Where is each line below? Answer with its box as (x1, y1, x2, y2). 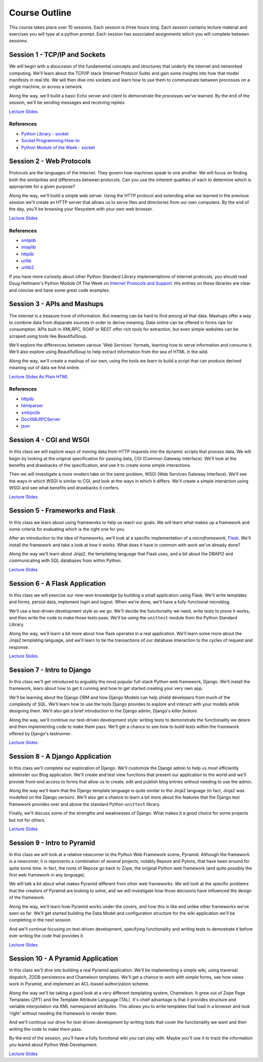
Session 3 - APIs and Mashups (9, 300, 104, 308)
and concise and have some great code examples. (9, 287, 111, 293)
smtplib (21, 237, 37, 243)
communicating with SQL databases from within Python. (9, 558, 122, 563)
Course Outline (9, 7, 72, 18)
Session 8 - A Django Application (9, 752, 112, 761)
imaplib (21, 244, 36, 250)
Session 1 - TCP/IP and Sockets (9, 51, 106, 59)
